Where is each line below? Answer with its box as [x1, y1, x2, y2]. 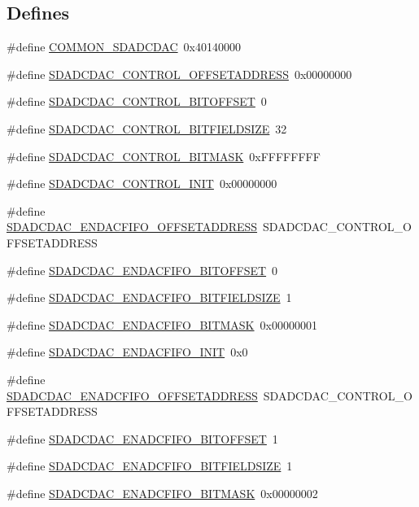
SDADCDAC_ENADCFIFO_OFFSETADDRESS [7, 387, 258, 404]
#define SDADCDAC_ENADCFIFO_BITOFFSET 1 [7, 430, 278, 447]
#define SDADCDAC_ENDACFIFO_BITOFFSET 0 [7, 261, 278, 278]
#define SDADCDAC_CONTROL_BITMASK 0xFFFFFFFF [7, 147, 321, 164]
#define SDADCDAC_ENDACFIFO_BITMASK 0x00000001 [7, 316, 317, 333]
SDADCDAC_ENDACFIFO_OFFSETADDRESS [7, 218, 258, 235]
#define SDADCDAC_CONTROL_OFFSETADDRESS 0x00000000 [7, 65, 352, 82]
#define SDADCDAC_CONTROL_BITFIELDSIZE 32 [7, 120, 287, 137]
